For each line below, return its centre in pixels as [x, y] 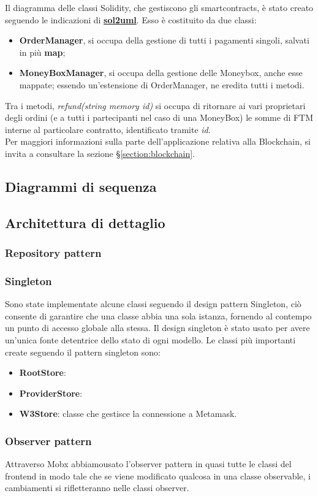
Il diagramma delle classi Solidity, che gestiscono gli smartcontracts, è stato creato [159, 7]
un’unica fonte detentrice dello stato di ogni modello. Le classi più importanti [150, 339]
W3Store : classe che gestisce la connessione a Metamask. [128, 414]
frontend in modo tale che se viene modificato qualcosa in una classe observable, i [158, 475]
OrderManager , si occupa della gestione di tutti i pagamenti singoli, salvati [164, 40]
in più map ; [42, 52]
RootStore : [43, 372]
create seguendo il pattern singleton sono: [83, 352]
